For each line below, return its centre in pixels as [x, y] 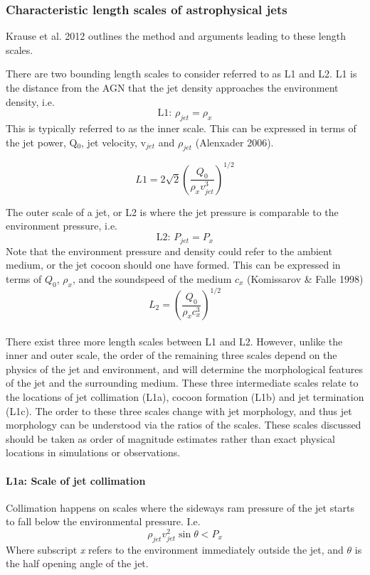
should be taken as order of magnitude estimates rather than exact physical [170, 438]
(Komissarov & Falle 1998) [305, 278]
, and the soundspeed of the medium [152, 278]
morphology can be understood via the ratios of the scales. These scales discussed [184, 425]
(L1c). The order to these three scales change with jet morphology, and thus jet [179, 410]
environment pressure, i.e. [62, 226]
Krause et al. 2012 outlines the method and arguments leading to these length [176, 36]
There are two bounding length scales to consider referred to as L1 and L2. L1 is [181, 74]
